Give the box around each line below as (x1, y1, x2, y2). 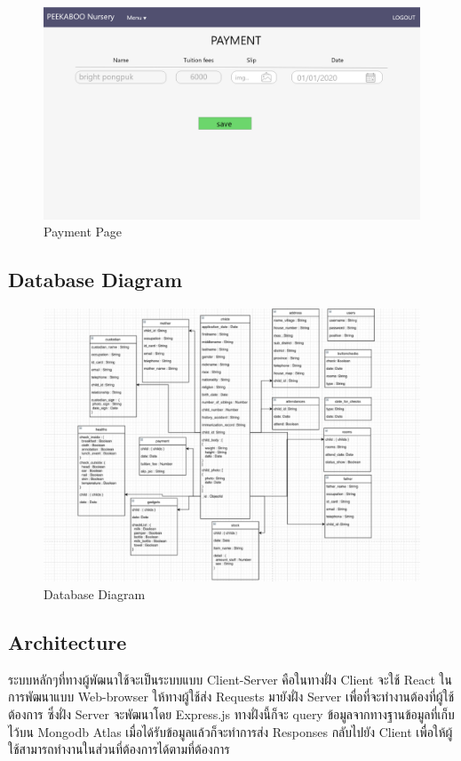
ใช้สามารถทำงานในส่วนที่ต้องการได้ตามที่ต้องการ (8, 740, 230, 758)
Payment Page (44, 222, 122, 241)
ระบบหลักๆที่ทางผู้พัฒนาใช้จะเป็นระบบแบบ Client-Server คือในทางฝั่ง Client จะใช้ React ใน (8, 669, 452, 688)
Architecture (8, 628, 127, 655)
